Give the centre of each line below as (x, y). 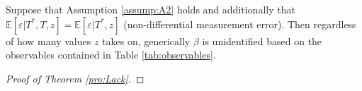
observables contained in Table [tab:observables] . (111, 55)
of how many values (49, 41)
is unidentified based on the (262, 41)
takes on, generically (146, 41)
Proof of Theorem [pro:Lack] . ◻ (75, 78)
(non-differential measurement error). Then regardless (240, 24)
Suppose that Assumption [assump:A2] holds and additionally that (151, 9)
